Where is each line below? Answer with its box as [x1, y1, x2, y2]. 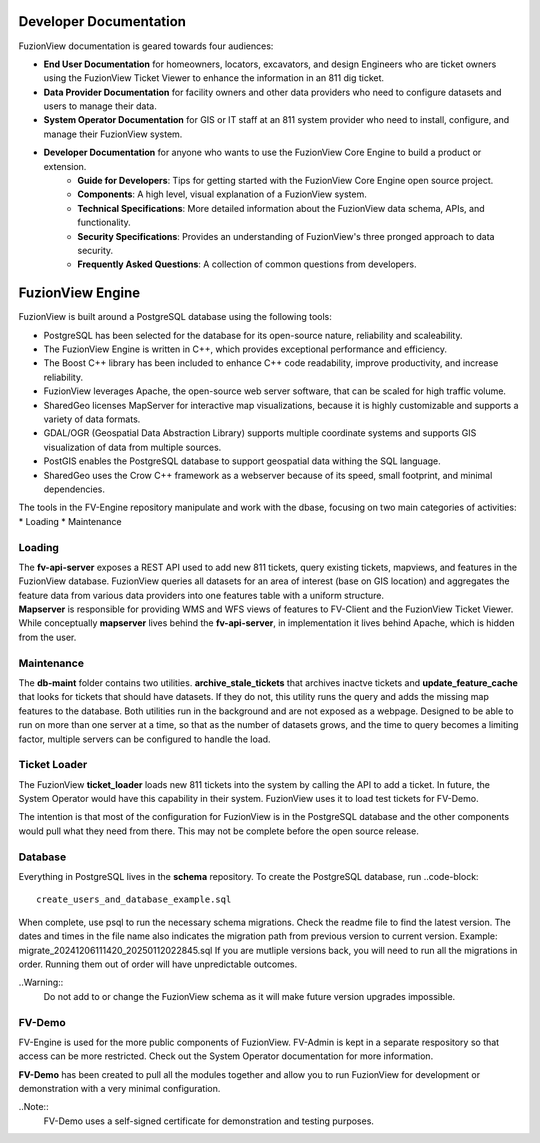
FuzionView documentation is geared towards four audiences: [18, 40, 274, 52]
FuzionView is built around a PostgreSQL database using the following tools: [18, 311, 332, 323]
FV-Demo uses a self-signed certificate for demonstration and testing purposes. [43, 1115, 375, 1127]
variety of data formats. [43, 413, 141, 425]
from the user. [18, 631, 77, 643]
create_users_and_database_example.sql [36, 894, 232, 905]
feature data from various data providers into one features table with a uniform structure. [18, 589, 385, 601]
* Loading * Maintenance [18, 515, 122, 527]
